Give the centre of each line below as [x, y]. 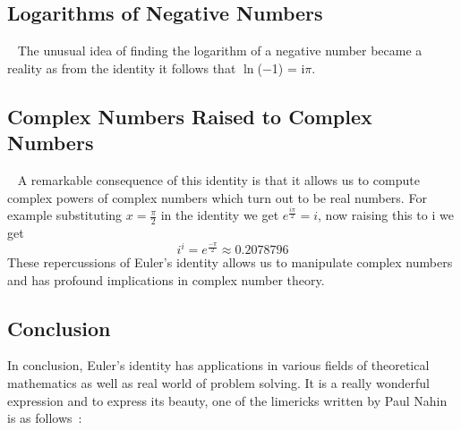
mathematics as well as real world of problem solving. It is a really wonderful [218, 383]
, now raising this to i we [386, 215]
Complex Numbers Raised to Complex [190, 116]
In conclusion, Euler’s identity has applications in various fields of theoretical [218, 365]
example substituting [65, 215]
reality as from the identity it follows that [122, 67]
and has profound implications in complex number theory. [166, 279]
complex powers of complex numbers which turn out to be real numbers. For [217, 197]
